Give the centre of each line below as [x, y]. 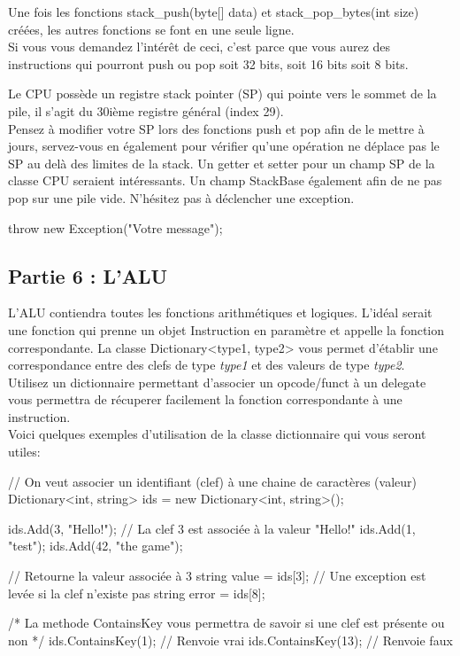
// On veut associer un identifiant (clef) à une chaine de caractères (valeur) [212, 481]
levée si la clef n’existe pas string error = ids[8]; [137, 593]
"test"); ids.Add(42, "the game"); [96, 546]
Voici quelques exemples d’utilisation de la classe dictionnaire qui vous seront [217, 434]
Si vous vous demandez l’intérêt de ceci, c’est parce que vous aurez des [199, 47]
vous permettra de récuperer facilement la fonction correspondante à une [205, 399]
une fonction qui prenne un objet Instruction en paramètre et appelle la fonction [226, 329]
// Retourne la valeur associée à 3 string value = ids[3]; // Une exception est [217, 576]
